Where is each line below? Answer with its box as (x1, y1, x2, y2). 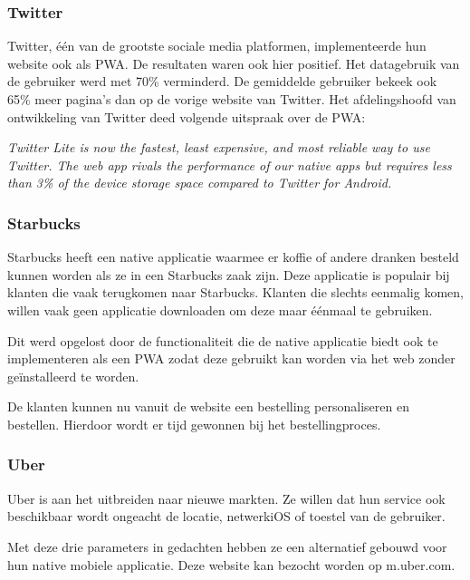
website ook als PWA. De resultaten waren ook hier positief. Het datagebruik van (7, 53, 460, 72)
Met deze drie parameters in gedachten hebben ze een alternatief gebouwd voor (7, 536, 447, 556)
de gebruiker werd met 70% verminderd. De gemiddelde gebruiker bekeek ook (7, 72, 437, 91)
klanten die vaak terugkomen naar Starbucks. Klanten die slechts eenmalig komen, (7, 283, 464, 302)
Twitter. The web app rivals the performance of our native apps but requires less (7, 155, 452, 174)
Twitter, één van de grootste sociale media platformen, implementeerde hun (7, 36, 427, 55)
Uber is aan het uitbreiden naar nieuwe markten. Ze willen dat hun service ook (7, 488, 446, 507)
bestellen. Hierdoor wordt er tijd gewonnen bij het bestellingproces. (7, 414, 381, 433)
